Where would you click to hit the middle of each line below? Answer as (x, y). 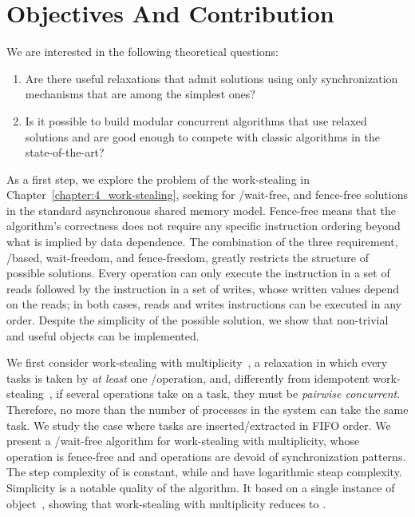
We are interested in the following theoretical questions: (143, 52)
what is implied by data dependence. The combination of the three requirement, (202, 242)
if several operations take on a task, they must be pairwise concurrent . (228, 394)
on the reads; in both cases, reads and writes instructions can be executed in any (204, 304)
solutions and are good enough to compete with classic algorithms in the (202, 136)
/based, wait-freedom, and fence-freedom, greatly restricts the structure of (188, 257)
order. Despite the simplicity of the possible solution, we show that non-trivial (198, 320)
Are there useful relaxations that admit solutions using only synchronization (211, 78)
